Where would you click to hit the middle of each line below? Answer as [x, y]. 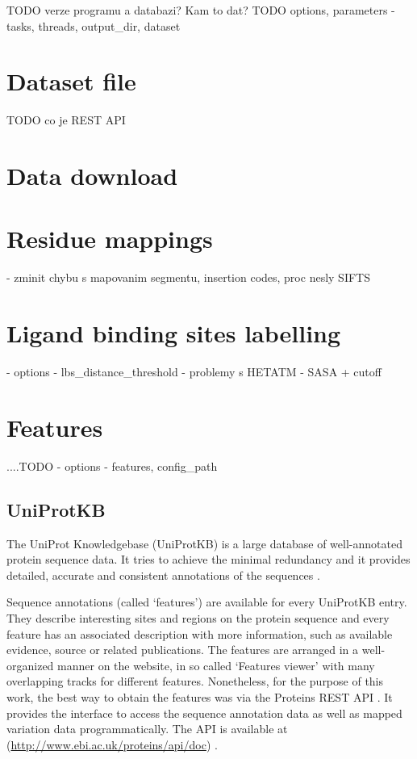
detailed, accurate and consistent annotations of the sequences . [163, 574]
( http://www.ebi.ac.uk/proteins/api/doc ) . [112, 744]
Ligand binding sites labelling [174, 333]
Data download [92, 176]
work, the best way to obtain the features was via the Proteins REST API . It [200, 696]
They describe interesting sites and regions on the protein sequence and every [198, 618]
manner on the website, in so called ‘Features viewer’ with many [216, 665]
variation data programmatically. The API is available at [147, 729]
